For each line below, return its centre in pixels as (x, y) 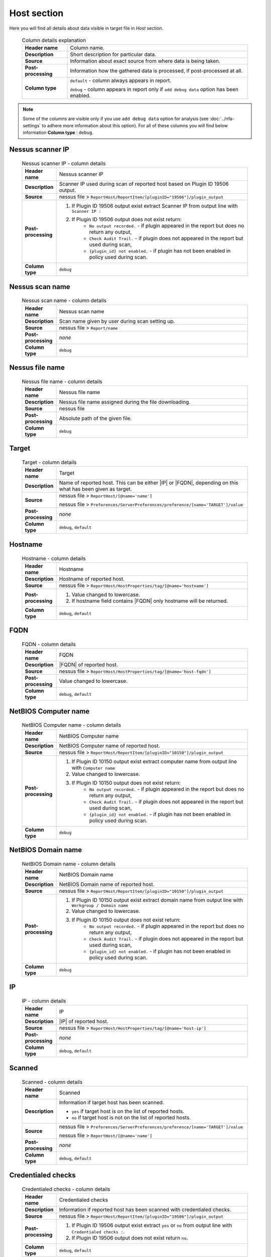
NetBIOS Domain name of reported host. (107, 884)
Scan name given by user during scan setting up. (117, 321)
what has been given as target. (96, 489)
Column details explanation (54, 40)
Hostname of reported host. (92, 579)
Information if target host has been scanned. (111, 1102)
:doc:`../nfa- (222, 119)
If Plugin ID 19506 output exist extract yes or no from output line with (152, 1225)
